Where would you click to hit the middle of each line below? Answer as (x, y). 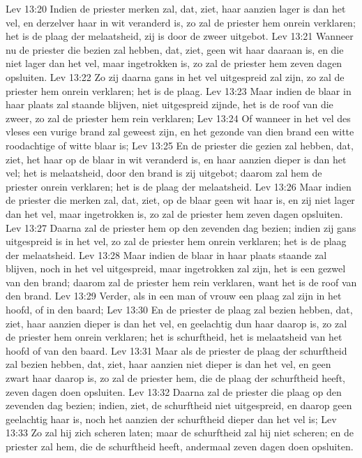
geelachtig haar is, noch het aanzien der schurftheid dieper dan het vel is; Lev (171, 419)
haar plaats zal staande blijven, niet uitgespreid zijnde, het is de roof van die (169, 104)
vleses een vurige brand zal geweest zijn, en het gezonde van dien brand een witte (180, 132)
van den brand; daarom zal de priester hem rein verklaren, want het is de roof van (181, 282)
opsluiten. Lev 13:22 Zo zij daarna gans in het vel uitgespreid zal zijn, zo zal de (175, 76)
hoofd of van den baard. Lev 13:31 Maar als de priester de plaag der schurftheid (176, 350)
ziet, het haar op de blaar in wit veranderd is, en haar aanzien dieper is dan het (176, 159)
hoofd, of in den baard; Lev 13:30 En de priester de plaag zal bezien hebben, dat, (179, 310)
